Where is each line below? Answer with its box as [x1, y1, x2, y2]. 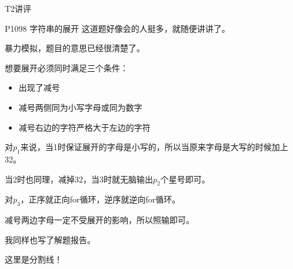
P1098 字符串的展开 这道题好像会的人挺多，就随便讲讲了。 [5, 22, 230, 34]
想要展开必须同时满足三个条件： [5, 61, 128, 74]
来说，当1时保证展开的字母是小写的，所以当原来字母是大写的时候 [20, 141, 272, 153]
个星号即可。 [160, 172, 210, 185]
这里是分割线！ [5, 253, 62, 265]
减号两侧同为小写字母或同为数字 [18, 101, 142, 113]
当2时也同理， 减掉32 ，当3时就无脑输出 [5, 172, 153, 185]
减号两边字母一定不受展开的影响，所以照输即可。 [5, 214, 194, 226]
